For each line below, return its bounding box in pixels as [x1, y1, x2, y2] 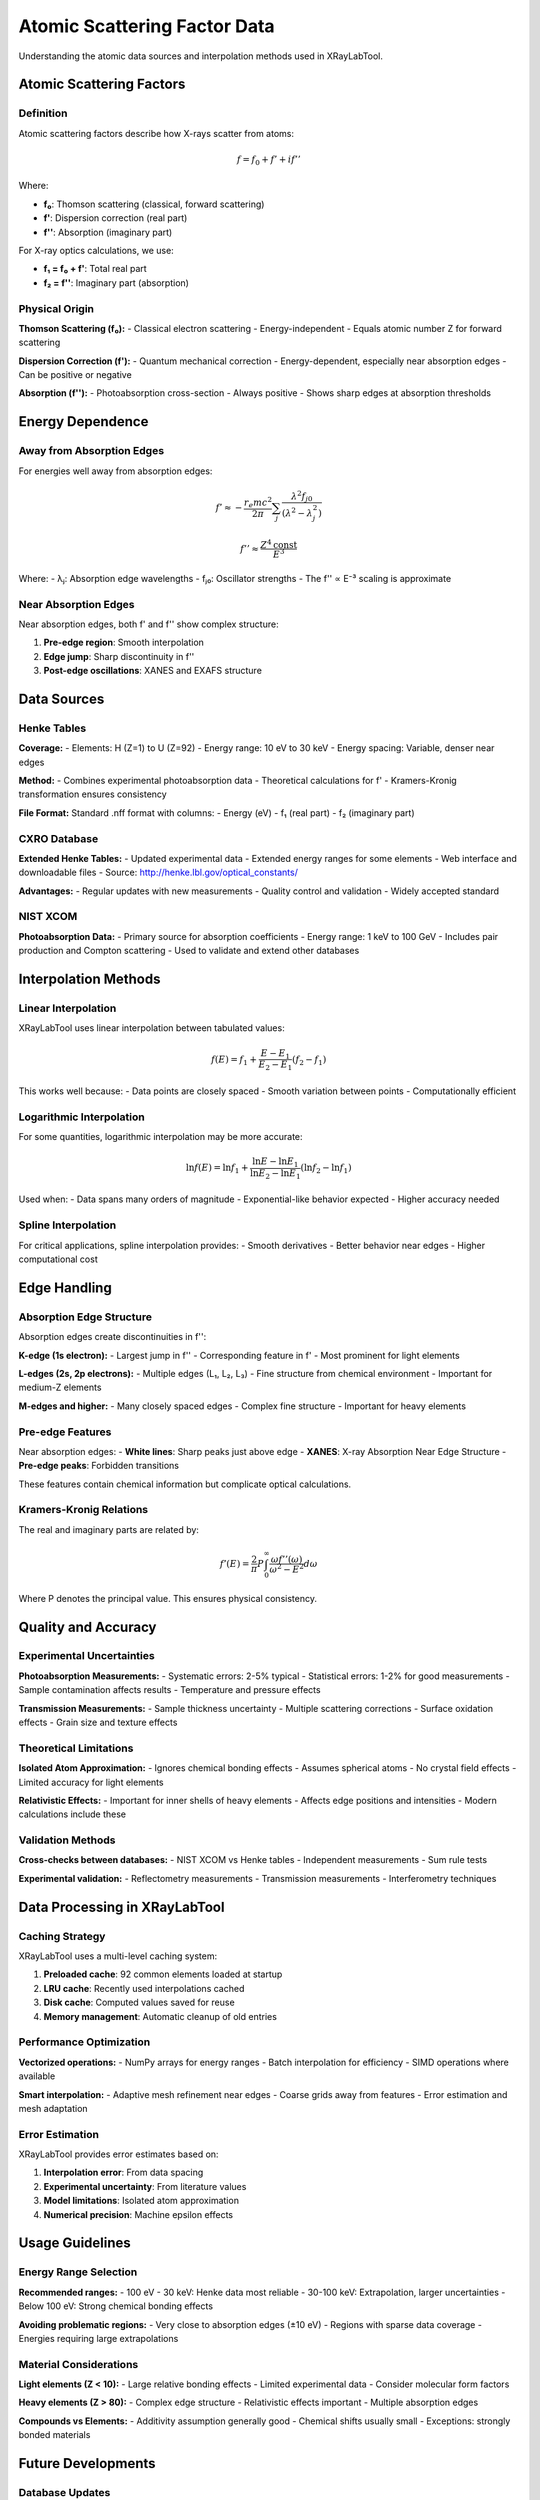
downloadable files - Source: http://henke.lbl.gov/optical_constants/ [18, 866, 299, 879]
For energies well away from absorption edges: [18, 465, 213, 477]
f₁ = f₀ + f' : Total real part [43, 263, 147, 275]
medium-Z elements [18, 1381, 102, 1394]
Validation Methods [18, 1833, 116, 1847]
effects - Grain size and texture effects [18, 1716, 178, 1729]
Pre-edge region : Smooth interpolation [43, 636, 205, 649]
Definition [18, 106, 68, 120]
